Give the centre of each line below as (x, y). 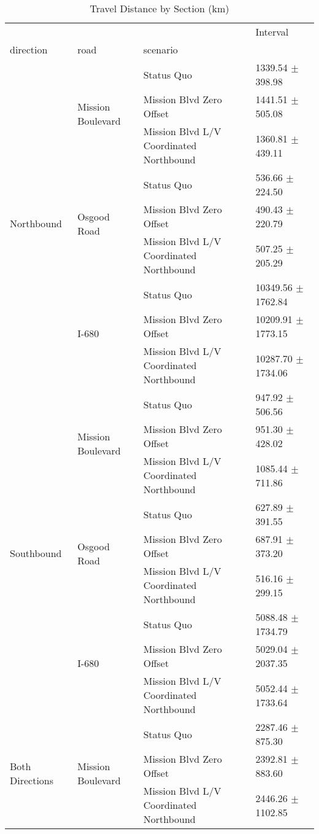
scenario (160, 49)
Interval (272, 32)
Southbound (36, 553)
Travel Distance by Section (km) (159, 8)
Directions (32, 780)
